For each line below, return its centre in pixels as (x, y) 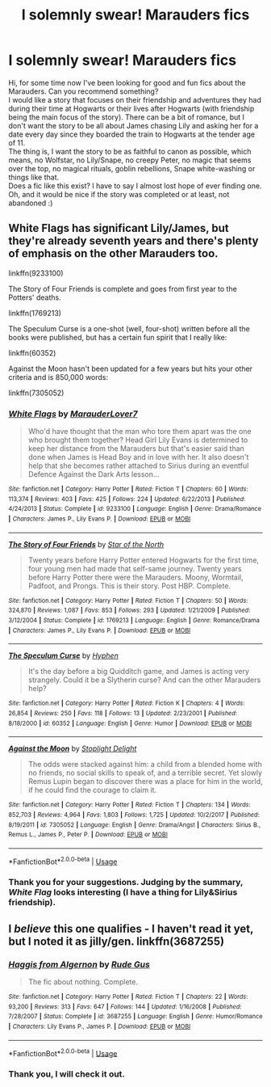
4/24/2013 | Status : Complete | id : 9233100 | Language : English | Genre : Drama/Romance (135, 509)
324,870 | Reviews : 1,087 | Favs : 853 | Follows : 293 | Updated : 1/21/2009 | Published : (129, 611)
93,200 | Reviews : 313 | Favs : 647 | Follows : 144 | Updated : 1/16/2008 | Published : (125, 1007)
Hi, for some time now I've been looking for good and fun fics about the (127, 82)
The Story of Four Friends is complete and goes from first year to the (123, 289)
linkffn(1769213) (35, 313)
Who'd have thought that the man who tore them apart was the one (140, 432)
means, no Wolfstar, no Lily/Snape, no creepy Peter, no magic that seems (130, 160)
